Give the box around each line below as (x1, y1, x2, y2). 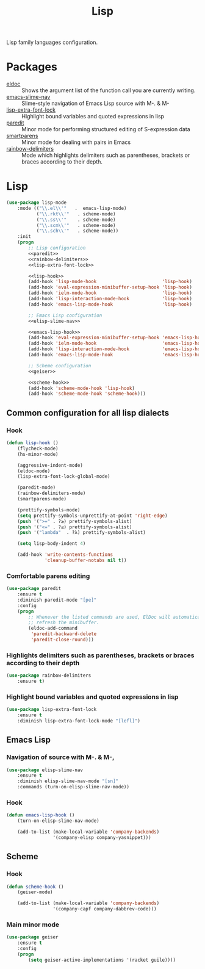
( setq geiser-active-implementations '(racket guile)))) (28, 957, 176, 963)
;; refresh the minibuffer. (28, 619, 99, 626)
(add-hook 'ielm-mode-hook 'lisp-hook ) (28, 290, 192, 297)
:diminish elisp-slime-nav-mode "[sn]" (17, 778, 119, 785)
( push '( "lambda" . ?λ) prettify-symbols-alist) (17, 530, 146, 536)
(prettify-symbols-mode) (17, 506, 81, 513)
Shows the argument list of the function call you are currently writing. (21, 87, 196, 94)
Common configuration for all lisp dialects (6, 408, 170, 418)
